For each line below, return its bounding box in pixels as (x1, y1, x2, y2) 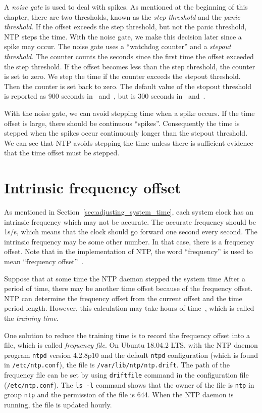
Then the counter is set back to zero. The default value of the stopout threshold (4, 80, 252, 91)
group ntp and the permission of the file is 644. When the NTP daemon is (4, 389, 234, 400)
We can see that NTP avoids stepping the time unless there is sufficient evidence (4, 137, 253, 148)
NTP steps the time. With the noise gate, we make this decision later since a (4, 31, 242, 42)
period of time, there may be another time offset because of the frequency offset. (4, 283, 253, 294)
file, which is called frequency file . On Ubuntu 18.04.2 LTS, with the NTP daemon (4, 340, 258, 350)
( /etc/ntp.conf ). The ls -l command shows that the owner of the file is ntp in (4, 379, 254, 390)
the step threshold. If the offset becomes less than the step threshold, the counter (4, 61, 255, 71)
